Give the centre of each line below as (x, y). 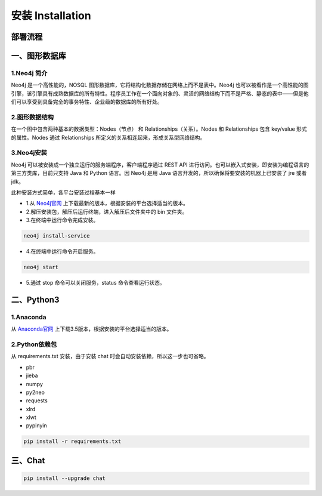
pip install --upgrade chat (64, 478)
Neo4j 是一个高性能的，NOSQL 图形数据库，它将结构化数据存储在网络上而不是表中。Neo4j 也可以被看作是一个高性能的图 (160, 85)
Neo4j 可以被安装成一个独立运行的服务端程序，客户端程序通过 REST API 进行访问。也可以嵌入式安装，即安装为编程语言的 (160, 165)
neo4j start (41, 267)
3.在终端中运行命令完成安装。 (62, 220)
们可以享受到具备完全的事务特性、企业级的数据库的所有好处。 (87, 102)
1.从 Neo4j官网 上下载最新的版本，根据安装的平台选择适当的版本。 (107, 204)
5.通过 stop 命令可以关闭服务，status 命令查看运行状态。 (95, 283)
